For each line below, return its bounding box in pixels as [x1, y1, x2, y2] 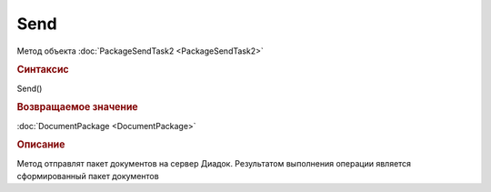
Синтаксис [16, 64, 69, 76]
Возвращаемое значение [16, 101, 138, 114]
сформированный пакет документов [16, 171, 159, 182]
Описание [16, 138, 65, 151]
